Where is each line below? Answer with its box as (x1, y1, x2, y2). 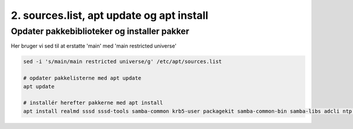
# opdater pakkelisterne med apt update (23, 75, 141, 82)
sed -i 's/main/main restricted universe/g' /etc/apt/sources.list (23, 58, 222, 65)
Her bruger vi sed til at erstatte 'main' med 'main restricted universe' (11, 42, 176, 49)
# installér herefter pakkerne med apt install (23, 100, 163, 106)
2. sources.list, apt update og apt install (11, 9, 209, 22)
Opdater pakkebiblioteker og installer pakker (11, 26, 189, 37)
